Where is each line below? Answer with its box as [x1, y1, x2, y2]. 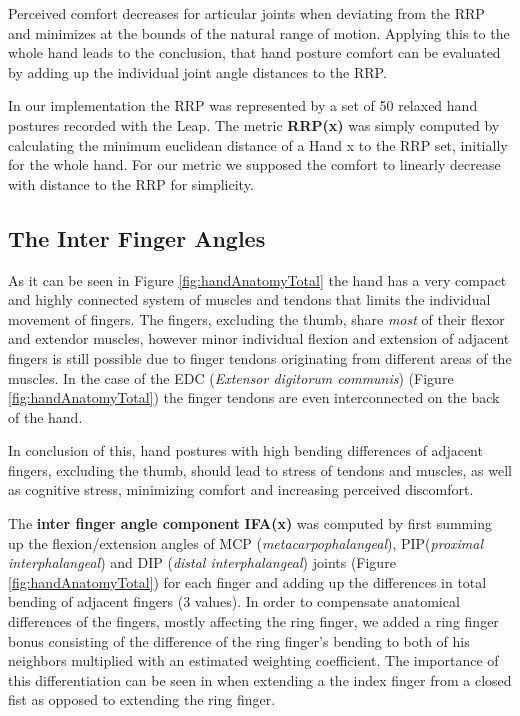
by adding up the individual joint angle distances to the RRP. [8, 61, 387, 82]
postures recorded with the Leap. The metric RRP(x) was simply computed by [8, 114, 500, 135]
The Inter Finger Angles [8, 222, 266, 253]
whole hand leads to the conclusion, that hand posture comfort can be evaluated [8, 42, 501, 63]
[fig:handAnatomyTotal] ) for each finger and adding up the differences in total [8, 571, 487, 592]
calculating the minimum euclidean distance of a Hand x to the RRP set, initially [8, 134, 508, 155]
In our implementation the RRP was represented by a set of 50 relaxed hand [8, 95, 478, 116]
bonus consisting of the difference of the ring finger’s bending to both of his [8, 630, 470, 651]
